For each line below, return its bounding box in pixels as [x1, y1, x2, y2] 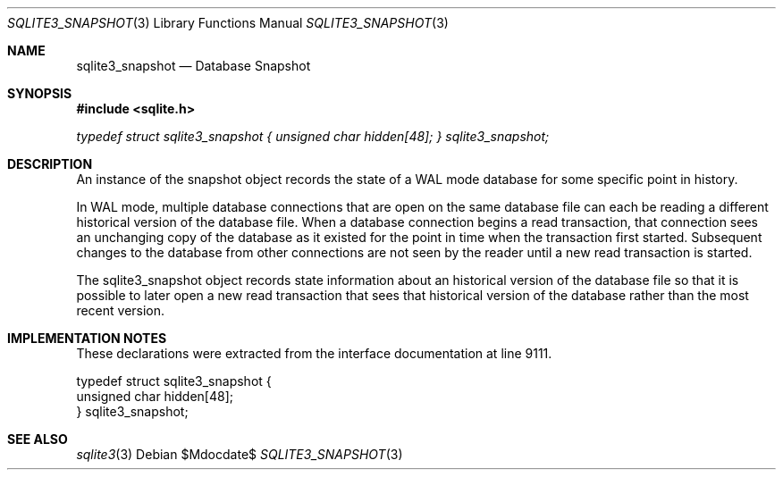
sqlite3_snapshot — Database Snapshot [76, 58, 311, 73]
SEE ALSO [7, 431, 68, 447]
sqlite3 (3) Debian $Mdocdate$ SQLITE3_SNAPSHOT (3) [76, 447, 403, 462]
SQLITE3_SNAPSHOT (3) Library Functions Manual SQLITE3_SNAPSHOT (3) [7, 15, 449, 30]
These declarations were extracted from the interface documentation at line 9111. [76, 346, 552, 361]
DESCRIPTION [7, 156, 93, 172]
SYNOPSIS [7, 86, 72, 101]
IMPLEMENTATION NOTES [7, 331, 167, 346]
